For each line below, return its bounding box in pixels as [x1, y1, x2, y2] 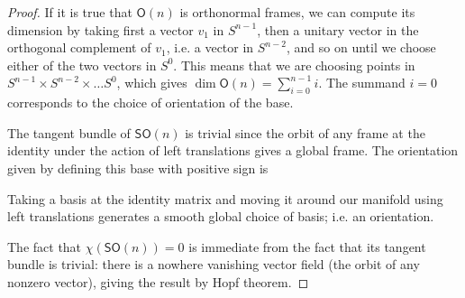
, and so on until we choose [287, 38, 436, 57]
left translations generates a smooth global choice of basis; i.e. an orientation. [7, 207, 434, 226]
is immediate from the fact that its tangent [188, 237, 426, 256]
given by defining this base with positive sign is [7, 158, 269, 177]
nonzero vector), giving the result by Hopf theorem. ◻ [7, 272, 309, 291]
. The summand [318, 73, 406, 92]
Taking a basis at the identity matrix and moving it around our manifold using [7, 189, 443, 208]
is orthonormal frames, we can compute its [179, 3, 415, 21]
